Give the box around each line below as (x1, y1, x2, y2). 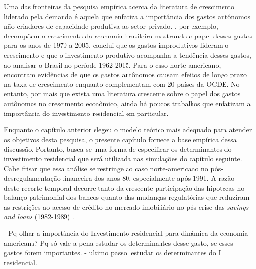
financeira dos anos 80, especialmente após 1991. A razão (63, 173, 235, 183)
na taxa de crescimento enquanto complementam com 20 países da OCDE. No (4, 78, 240, 89)
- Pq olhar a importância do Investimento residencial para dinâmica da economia (4, 228, 248, 238)
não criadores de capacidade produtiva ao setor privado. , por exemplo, (4, 21, 218, 31)
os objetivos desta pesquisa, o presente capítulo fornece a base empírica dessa (4, 134, 237, 144)
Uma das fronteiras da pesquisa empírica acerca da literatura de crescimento (4, 1, 235, 11)
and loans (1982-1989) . (4, 211, 74, 222)
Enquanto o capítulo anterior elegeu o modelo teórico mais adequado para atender (4, 124, 252, 135)
